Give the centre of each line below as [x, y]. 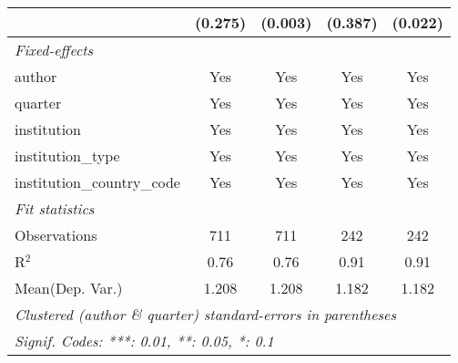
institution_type [67, 156]
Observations [56, 235]
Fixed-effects [54, 50]
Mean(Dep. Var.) [69, 288]
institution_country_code [97, 182]
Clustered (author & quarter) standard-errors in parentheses [205, 314]
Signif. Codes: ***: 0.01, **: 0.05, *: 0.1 [144, 341]
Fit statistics [55, 208]
